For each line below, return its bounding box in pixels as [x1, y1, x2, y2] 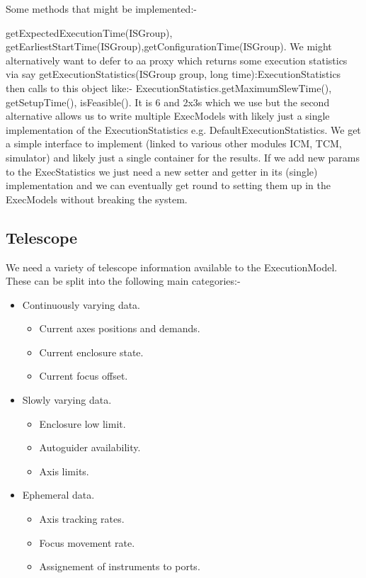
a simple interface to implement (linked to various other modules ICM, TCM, [6, 136, 342, 151]
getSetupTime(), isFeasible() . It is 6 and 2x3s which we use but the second [6, 94, 330, 109]
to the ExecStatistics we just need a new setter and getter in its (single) [6, 164, 318, 178]
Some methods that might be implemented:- [6, 1, 197, 16]
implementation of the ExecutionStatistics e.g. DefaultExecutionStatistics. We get [6, 122, 361, 137]
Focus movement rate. [39, 535, 135, 550]
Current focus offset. [39, 368, 128, 383]
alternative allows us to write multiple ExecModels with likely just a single [6, 108, 330, 123]
